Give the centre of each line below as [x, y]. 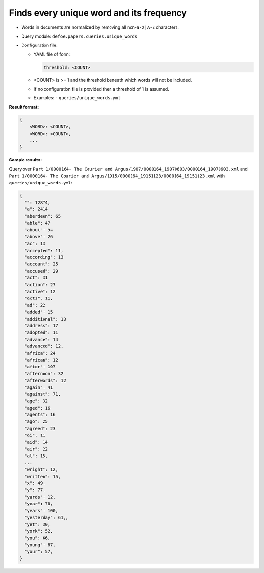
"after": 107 [40, 367]
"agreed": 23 [40, 428]
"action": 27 [40, 285]
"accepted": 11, [44, 250]
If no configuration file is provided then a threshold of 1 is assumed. [101, 89]
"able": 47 [38, 223]
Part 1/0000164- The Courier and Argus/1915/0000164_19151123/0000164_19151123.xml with [117, 176]
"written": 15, [43, 476]
